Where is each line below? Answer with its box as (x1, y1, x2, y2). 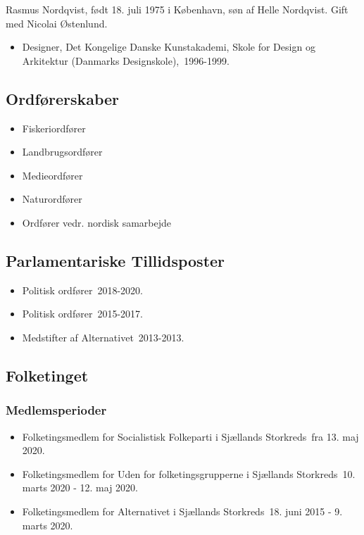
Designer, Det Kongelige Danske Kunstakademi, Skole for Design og (22, 39, 315, 54)
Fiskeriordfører (22, 120, 86, 135)
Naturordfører (22, 191, 82, 206)
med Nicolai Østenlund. (6, 15, 108, 30)
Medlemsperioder (6, 401, 107, 419)
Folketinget (6, 364, 89, 386)
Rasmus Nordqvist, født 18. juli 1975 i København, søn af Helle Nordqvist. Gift (6, 2, 349, 16)
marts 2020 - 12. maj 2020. (22, 480, 139, 495)
